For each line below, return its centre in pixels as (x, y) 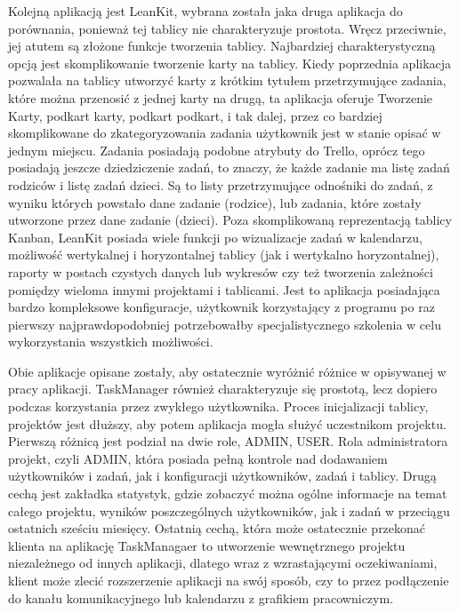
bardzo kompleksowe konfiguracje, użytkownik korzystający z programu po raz (221, 307)
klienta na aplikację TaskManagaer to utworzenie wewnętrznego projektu (207, 545)
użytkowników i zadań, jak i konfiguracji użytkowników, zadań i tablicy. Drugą (222, 476)
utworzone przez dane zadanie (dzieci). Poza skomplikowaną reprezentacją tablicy (230, 220)
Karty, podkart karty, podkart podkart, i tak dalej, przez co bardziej (195, 115)
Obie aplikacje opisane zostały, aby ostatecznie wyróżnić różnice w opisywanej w (227, 371)
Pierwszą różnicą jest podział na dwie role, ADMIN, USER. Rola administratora (228, 441)
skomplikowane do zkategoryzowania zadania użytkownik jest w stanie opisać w (225, 133)
